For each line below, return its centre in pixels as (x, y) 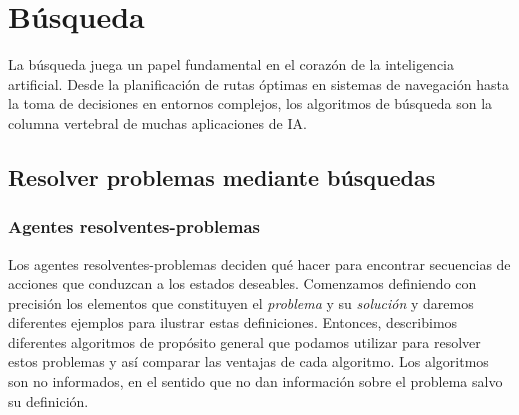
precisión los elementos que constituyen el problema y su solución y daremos (241, 302)
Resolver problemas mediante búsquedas (222, 176)
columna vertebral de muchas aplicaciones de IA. (157, 122)
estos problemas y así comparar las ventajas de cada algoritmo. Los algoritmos (248, 361)
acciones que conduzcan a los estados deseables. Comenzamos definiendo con (242, 283)
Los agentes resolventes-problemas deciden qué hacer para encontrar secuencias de (259, 263)
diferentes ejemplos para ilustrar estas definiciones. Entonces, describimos (233, 322)
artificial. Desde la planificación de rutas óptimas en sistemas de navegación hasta (258, 83)
